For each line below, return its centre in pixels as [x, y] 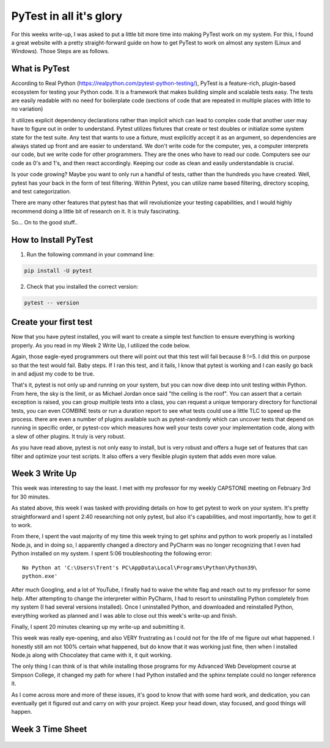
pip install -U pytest [58, 270]
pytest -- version [52, 302]
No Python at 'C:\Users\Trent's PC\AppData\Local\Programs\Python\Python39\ [140, 568]
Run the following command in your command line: [90, 254]
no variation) [27, 109]
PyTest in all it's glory [67, 16]
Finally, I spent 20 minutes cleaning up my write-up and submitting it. [98, 626]
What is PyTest [41, 69]
